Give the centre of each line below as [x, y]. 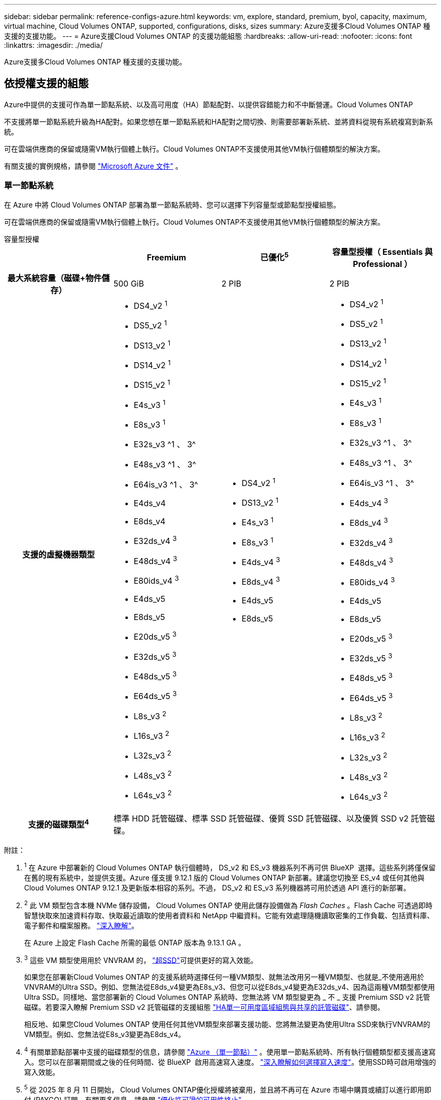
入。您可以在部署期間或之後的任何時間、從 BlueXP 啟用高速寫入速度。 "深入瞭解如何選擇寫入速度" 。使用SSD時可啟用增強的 [230, 1062]
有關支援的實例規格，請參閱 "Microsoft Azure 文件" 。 [93, 166]
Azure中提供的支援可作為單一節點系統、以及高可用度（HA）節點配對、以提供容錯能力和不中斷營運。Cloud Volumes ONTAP [209, 104]
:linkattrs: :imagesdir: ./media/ [53, 45]
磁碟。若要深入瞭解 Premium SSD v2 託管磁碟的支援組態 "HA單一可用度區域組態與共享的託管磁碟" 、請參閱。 [204, 1007]
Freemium [166, 257]
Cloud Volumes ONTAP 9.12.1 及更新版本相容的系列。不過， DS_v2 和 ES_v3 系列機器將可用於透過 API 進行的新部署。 [217, 888]
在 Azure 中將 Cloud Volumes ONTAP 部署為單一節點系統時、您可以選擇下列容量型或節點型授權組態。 [172, 204]
